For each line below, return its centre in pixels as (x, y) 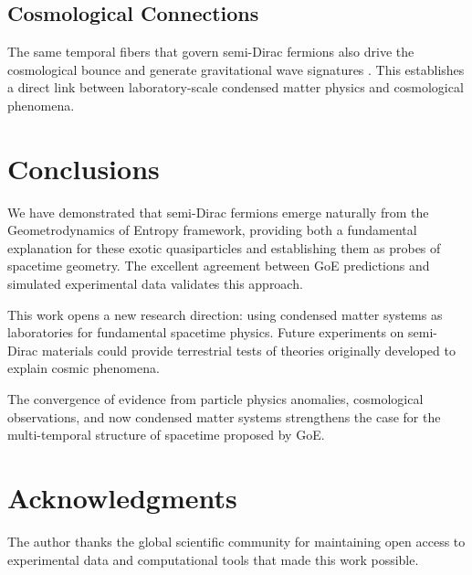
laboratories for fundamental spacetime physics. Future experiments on (206, 332)
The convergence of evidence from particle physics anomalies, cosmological (215, 399)
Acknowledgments (122, 498)
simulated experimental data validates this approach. (155, 284)
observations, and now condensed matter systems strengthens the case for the (224, 416)
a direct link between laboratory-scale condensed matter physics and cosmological (236, 87)
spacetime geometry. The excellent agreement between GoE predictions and (219, 266)
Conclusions (84, 168)
